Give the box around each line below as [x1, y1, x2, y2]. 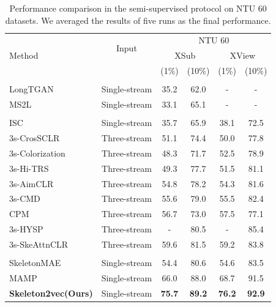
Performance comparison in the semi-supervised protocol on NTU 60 [9, 2, 267, 14]
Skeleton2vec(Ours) [9, 286, 93, 299]
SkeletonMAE [9, 256, 61, 268]
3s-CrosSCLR [9, 131, 60, 144]
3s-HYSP [9, 223, 43, 235]
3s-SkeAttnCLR [9, 237, 69, 250]
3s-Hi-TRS [9, 161, 49, 174]
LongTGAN [9, 83, 54, 95]
